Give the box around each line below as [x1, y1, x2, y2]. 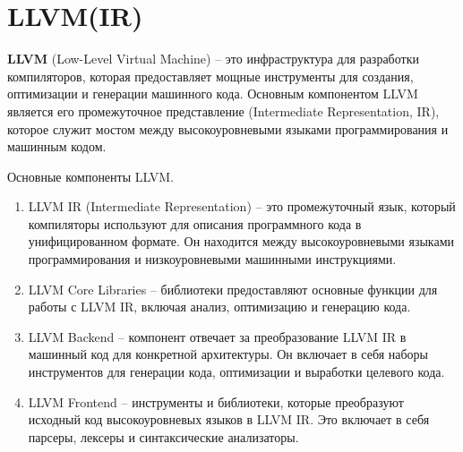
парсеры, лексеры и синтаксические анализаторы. [28, 427, 299, 446]
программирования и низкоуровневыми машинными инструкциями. [28, 250, 397, 269]
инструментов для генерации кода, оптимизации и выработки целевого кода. [28, 362, 445, 381]
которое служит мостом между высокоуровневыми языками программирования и [7, 119, 449, 138]
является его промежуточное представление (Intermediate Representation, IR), [7, 101, 440, 120]
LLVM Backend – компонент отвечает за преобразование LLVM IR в [28, 327, 407, 345]
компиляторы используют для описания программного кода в [28, 214, 362, 233]
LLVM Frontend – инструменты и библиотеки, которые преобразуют [28, 392, 404, 411]
